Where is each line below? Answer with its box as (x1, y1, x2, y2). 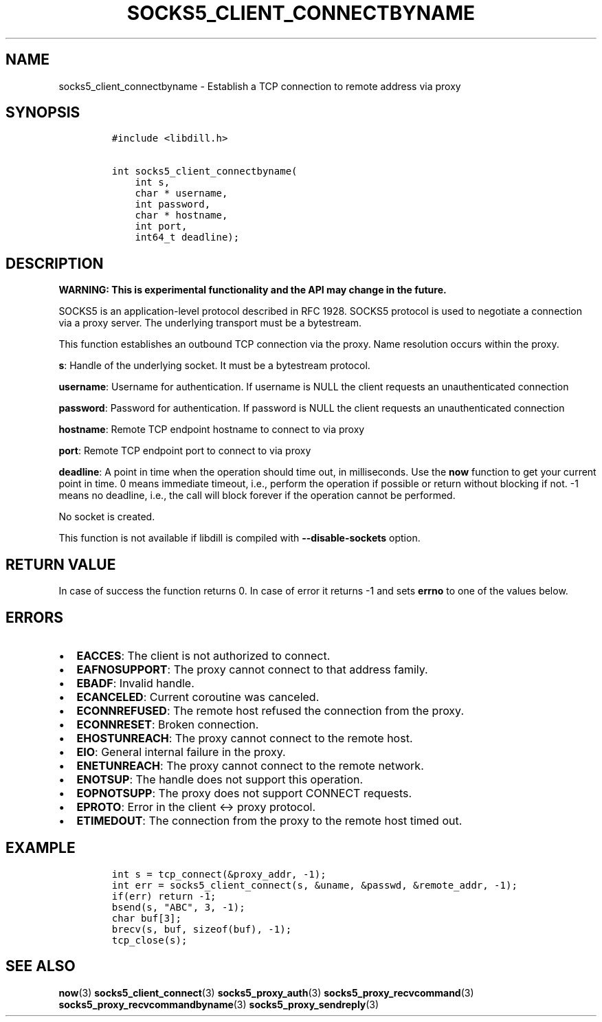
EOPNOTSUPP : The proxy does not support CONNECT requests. (76, 786, 412, 800)
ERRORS (5, 608, 64, 626)
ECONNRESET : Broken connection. (76, 717, 259, 731)
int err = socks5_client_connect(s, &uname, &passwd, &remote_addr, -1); (111, 879, 517, 891)
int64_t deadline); (135, 232, 240, 243)
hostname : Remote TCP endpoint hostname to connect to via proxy (58, 423, 365, 436)
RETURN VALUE (5, 555, 116, 573)
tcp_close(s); (111, 934, 188, 946)
